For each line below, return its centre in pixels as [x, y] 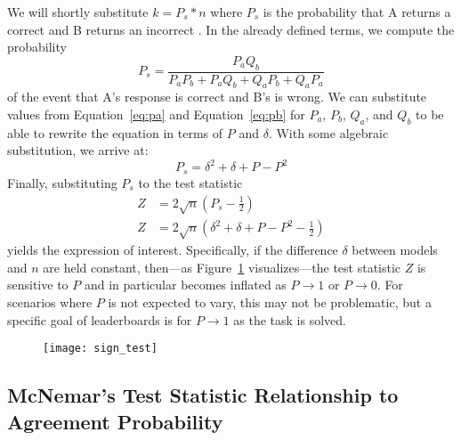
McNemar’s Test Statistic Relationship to [203, 395]
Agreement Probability [115, 421]
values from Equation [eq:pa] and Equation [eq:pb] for [156, 114]
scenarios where [50, 301]
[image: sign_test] [100, 349]
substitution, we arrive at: [78, 150]
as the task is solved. [290, 319]
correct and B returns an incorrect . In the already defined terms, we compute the [231, 29]
